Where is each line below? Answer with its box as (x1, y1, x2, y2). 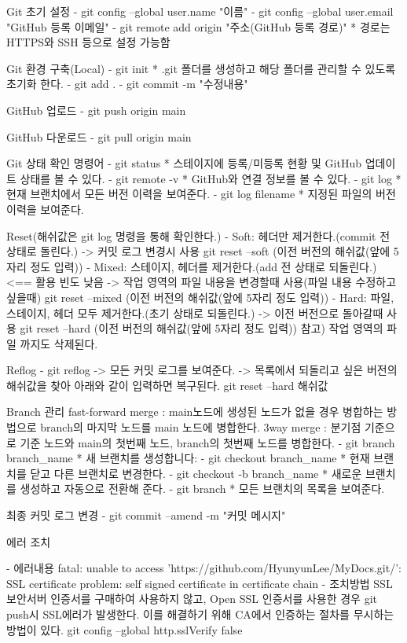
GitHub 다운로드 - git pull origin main (6, 128, 192, 145)
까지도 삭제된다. (20, 335, 98, 351)
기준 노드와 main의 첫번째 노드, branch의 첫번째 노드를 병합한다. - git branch (20, 434, 395, 450)
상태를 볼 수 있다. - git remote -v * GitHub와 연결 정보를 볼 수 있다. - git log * (20, 170, 401, 186)
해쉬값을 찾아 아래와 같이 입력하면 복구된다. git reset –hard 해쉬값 (6, 377, 328, 393)
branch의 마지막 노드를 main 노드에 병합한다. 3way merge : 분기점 (40, 419, 361, 435)
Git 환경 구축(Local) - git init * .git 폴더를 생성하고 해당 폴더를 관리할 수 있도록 (6, 60, 396, 76)
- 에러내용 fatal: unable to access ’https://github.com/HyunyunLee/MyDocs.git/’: (6, 560, 401, 576)
